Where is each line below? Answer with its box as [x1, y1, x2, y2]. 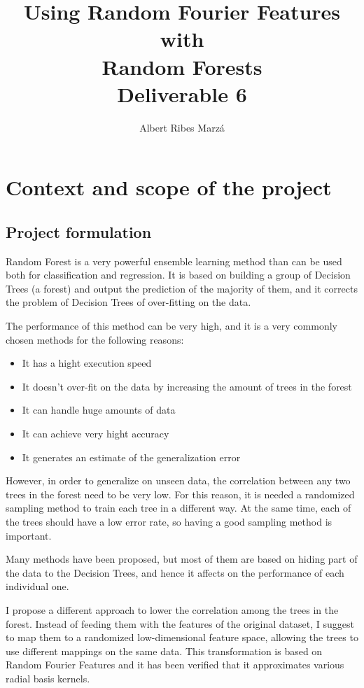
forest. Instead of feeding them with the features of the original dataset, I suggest [6, 616, 354, 631]
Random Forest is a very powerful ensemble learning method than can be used [6, 253, 342, 268]
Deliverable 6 [117, 79, 247, 108]
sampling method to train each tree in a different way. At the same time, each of [6, 500, 351, 515]
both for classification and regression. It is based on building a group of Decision [6, 267, 351, 282]
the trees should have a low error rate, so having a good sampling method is [6, 514, 332, 528]
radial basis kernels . [6, 671, 90, 685]
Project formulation [6, 220, 152, 242]
